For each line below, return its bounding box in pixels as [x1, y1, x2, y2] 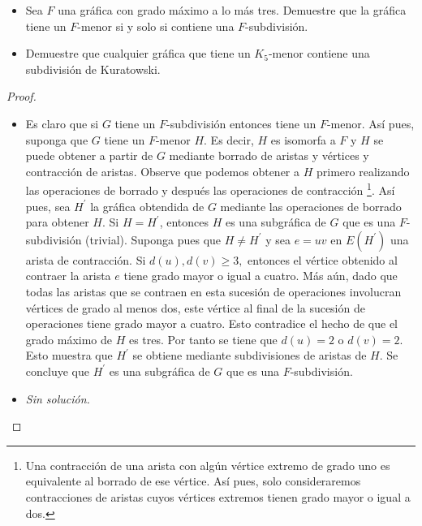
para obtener [25, 213, 89, 231]
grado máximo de [25, 330, 113, 347]
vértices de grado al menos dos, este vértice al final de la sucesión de [25, 299, 365, 316]
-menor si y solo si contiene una [77, 17, 235, 34]
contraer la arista [25, 267, 111, 284]
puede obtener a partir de [25, 147, 153, 164]
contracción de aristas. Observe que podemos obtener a [25, 162, 300, 179]
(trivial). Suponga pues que [85, 231, 222, 248]
